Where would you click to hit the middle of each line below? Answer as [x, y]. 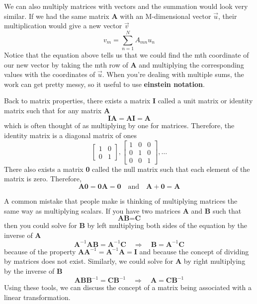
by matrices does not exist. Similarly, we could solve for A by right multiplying [125, 261]
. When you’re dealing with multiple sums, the [173, 74]
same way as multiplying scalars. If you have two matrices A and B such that [123, 210]
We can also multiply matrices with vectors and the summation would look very [126, 6]
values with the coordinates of [50, 74]
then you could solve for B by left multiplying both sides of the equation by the [126, 225]
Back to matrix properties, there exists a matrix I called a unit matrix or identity [128, 101]
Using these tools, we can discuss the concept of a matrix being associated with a [128, 287]
